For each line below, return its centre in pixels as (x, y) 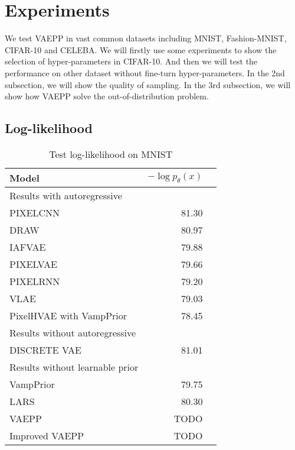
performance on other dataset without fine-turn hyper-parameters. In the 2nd (145, 72)
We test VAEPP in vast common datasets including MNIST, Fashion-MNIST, (146, 38)
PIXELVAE (33, 264)
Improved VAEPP (47, 435)
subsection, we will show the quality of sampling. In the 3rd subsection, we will (148, 84)
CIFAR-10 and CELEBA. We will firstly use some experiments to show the (141, 49)
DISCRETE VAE (46, 349)
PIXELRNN (35, 281)
